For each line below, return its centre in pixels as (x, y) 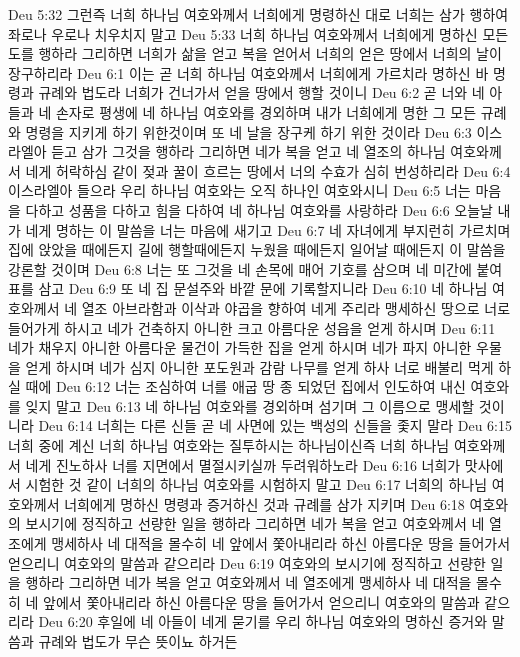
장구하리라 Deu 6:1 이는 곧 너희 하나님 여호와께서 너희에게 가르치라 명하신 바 (248, 72)
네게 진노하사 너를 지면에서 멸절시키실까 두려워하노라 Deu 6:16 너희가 (243, 464)
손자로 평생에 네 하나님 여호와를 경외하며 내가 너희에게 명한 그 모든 (266, 111)
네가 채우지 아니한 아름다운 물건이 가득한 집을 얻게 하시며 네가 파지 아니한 (240, 347)
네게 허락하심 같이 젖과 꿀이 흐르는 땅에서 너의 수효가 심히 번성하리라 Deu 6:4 (268, 170)
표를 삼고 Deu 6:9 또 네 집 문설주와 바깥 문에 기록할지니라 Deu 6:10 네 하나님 (248, 288)
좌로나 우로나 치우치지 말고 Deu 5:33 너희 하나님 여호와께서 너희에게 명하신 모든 (258, 33)
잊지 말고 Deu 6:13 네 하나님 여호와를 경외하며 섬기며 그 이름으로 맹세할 (250, 405)
